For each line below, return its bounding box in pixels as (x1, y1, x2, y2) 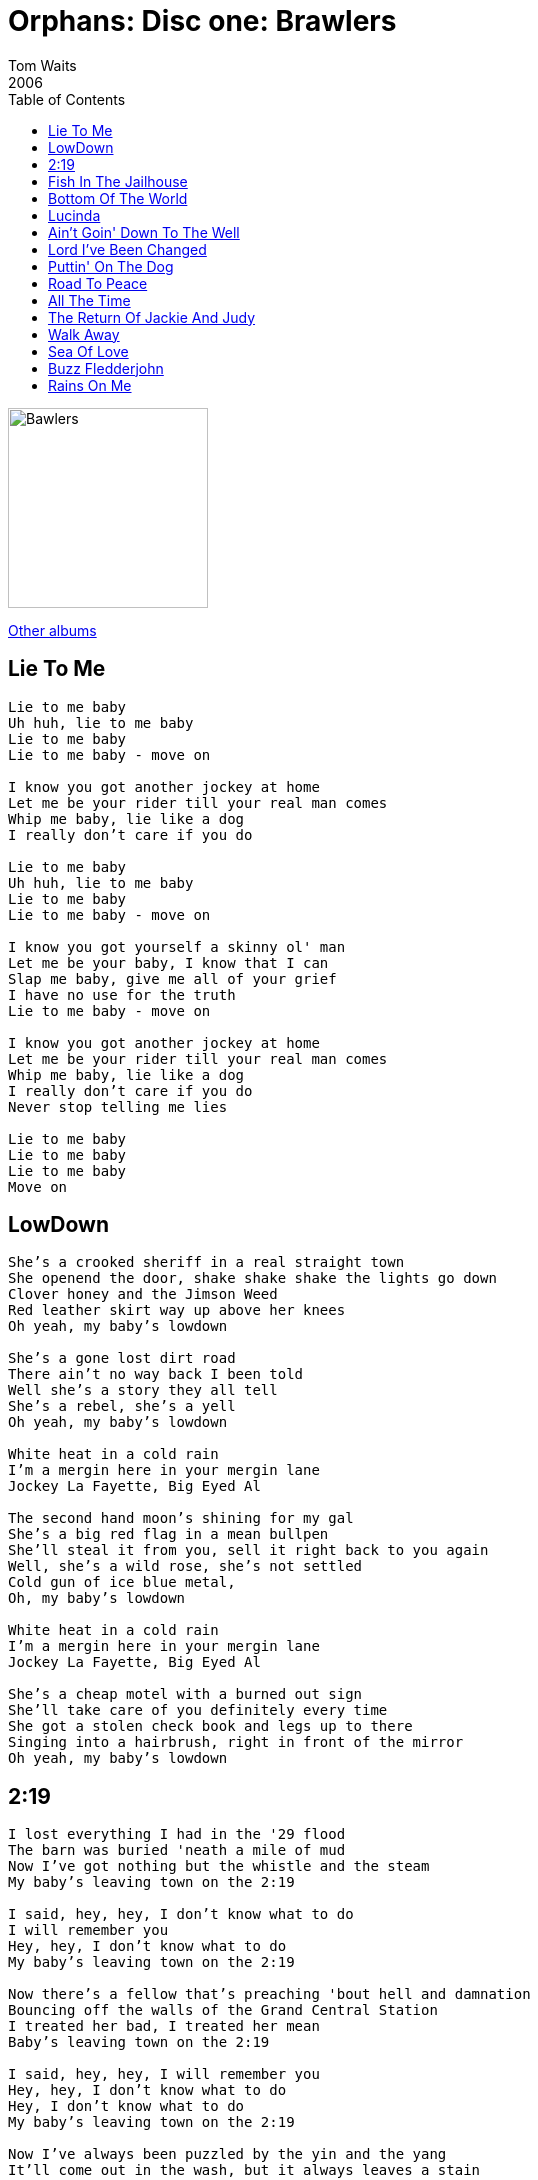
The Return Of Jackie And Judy (48, 308, 256, 326)
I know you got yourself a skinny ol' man (8, 938, 346, 955)
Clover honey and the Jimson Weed (8, 1286, 278, 1303)
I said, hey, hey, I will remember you (8, 2066, 320, 2083)
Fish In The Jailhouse (48, 172, 188, 190)
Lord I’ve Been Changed (48, 240, 207, 258)
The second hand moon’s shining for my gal (8, 1510, 354, 1527)
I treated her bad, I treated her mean (8, 2018, 320, 2035)
